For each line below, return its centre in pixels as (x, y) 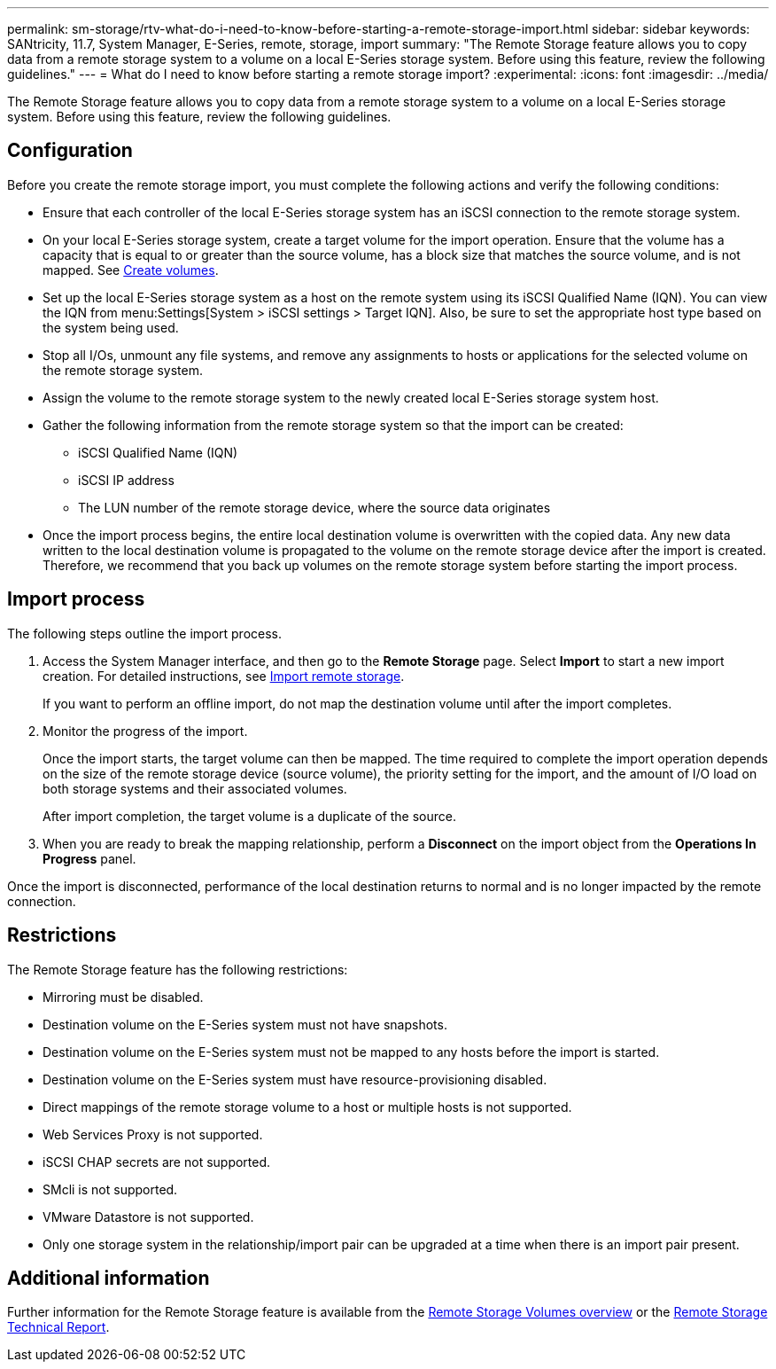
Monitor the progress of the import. (145, 731)
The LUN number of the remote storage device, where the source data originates (314, 507)
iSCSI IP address (126, 480)
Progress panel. (89, 858)
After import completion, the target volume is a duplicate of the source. (250, 816)
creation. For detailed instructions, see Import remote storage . (224, 676)
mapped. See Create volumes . (131, 270)
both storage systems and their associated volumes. (195, 788)
